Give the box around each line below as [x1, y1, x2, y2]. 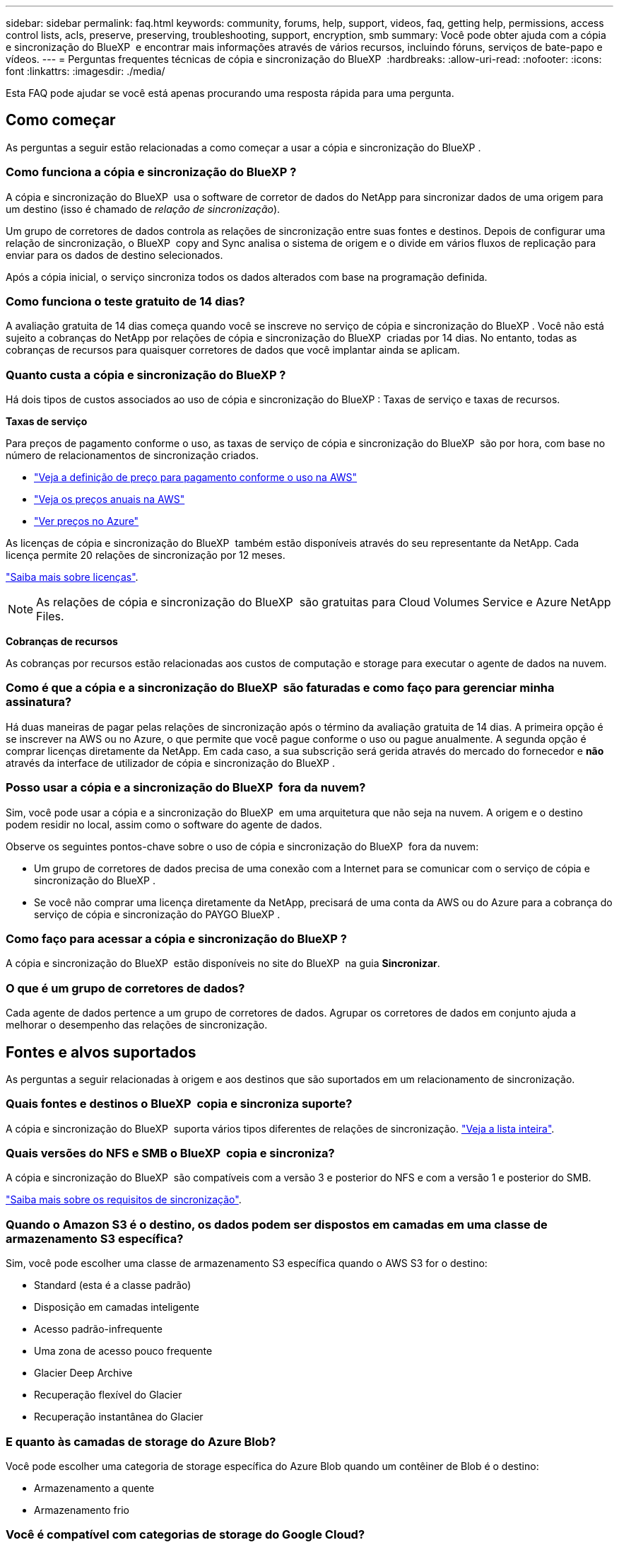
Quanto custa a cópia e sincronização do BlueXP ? [6, 367, 286, 382]
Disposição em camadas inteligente [34, 1301, 199, 1314]
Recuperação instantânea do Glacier [34, 1411, 204, 1423]
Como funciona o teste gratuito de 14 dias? [6, 294, 245, 308]
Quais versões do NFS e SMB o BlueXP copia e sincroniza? [6, 1146, 335, 1161]
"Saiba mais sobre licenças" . [6, 571, 138, 584]
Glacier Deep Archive [34, 1367, 133, 1379]
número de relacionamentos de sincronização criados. [6, 449, 259, 462]
